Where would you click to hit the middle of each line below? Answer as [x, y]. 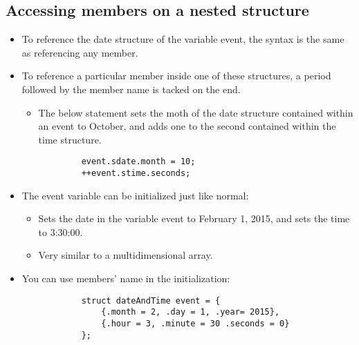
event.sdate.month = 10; [138, 162]
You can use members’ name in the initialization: [126, 278]
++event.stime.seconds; [136, 174]
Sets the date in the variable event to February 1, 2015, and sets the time [194, 218]
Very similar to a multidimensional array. [126, 255]
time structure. [70, 139]
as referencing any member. [80, 52]
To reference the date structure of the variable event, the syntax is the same [183, 39]
